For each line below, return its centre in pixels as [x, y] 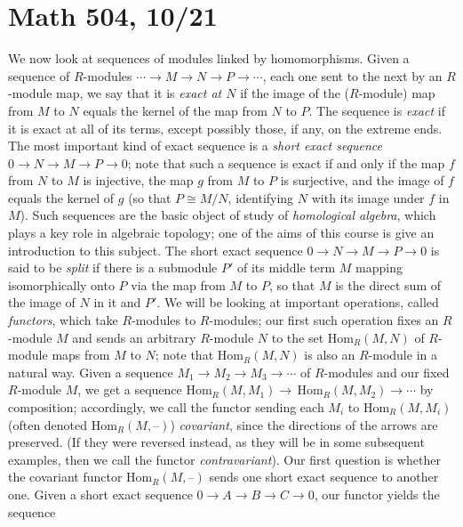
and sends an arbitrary [134, 337]
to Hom [369, 407]
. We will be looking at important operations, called [298, 302]
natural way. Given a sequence [91, 372]
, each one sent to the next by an [352, 75]
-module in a [403, 355]
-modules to [164, 320]
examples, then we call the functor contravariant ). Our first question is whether [224, 459]
